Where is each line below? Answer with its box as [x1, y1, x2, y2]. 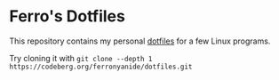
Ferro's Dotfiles [9, 6, 126, 27]
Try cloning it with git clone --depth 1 [9, 52, 153, 63]
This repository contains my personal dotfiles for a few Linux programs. [9, 36, 271, 46]
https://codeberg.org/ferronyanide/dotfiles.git [9, 62, 193, 71]
